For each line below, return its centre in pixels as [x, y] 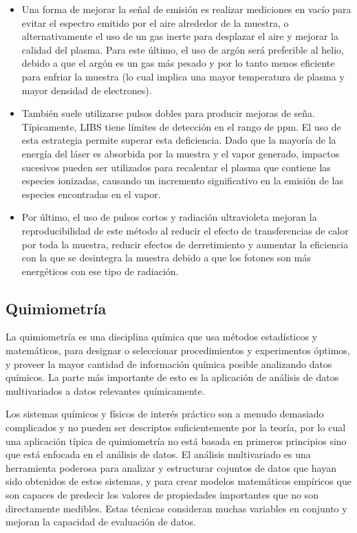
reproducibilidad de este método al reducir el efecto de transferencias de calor [185, 230]
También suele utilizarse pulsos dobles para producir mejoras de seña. [168, 113]
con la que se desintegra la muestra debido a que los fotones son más [166, 258]
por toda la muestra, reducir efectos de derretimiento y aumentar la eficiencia [185, 244]
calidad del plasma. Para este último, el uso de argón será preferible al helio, [183, 49]
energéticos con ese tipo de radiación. [100, 271]
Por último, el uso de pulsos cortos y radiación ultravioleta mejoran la [169, 217]
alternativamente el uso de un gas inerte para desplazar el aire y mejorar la [180, 36]
